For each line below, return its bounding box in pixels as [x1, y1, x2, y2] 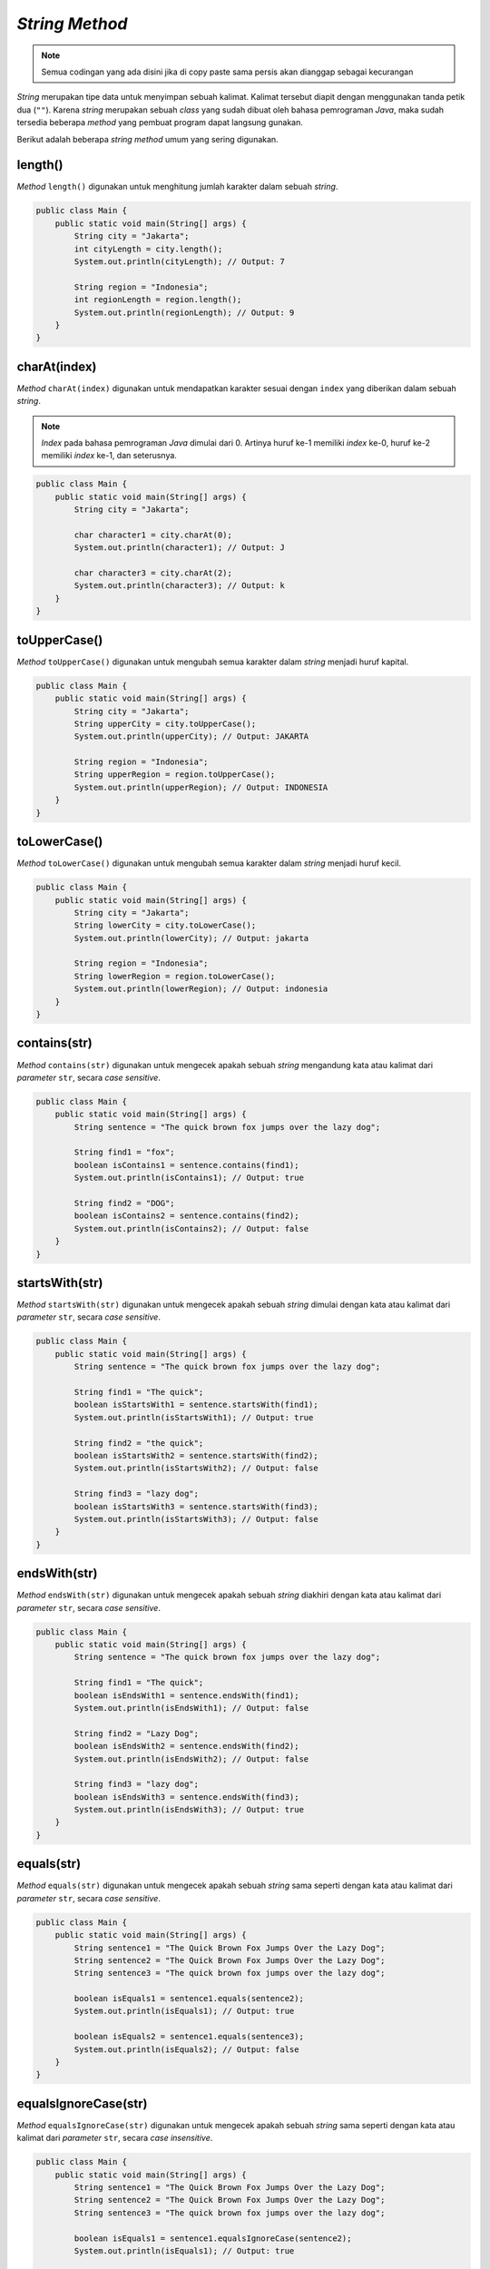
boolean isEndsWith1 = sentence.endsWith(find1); [73, 1690, 299, 1701]
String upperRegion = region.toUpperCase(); [73, 770, 276, 780]
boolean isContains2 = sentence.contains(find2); [73, 1211, 299, 1221]
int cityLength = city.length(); [73, 243, 223, 254]
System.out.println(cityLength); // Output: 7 [73, 256, 285, 267]
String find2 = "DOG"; [73, 1198, 176, 1209]
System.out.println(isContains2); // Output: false [73, 1223, 309, 1233]
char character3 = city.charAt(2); [73, 568, 233, 578]
